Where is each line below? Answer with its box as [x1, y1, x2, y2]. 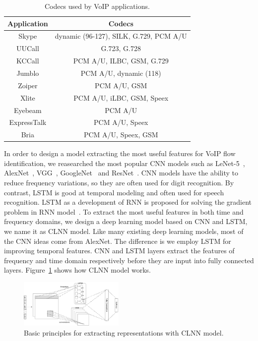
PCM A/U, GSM [95, 80, 147, 90]
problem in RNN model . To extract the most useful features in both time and [4, 206, 244, 217]
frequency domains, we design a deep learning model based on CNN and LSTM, [4, 216, 248, 227]
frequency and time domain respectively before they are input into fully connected [4, 255, 254, 265]
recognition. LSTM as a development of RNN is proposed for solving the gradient [4, 197, 252, 207]
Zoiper [18, 80, 38, 90]
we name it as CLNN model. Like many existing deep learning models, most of [4, 226, 244, 236]
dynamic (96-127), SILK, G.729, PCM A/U [55, 31, 187, 41]
